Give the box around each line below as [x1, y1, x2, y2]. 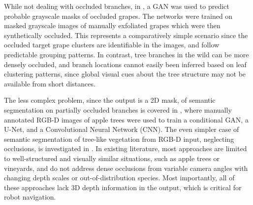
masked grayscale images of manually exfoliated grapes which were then [4, 20, 221, 31]
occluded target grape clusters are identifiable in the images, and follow [4, 40, 220, 50]
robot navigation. [4, 192, 56, 202]
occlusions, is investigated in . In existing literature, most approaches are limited [4, 143, 247, 154]
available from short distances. [4, 78, 95, 88]
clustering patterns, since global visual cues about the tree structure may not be [4, 69, 246, 79]
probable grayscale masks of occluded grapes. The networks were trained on [4, 10, 233, 21]
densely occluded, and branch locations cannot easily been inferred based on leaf [4, 59, 247, 69]
